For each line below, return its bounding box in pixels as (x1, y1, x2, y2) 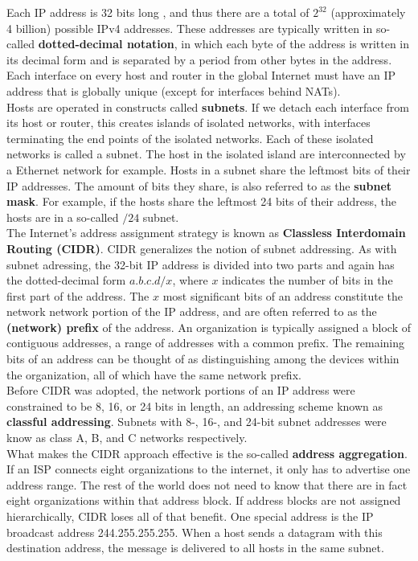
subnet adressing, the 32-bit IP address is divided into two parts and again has (6, 256, 395, 272)
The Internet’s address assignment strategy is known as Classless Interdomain (6, 224, 406, 241)
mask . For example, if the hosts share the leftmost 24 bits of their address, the (6, 193, 396, 210)
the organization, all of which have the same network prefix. (6, 366, 301, 383)
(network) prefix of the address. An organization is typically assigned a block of (6, 318, 411, 335)
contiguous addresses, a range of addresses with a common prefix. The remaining (6, 334, 404, 351)
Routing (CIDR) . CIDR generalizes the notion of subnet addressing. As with (6, 240, 397, 256)
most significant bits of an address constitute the (162, 287, 404, 304)
